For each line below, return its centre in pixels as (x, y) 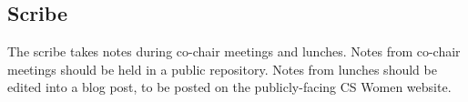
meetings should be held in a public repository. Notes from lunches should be (222, 69)
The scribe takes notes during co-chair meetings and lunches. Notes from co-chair (234, 51)
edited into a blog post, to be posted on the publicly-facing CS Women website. (229, 87)
